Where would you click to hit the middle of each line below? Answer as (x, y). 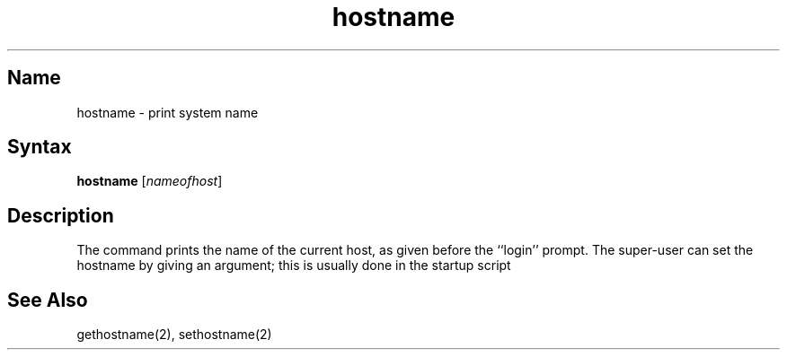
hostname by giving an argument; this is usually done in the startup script (294, 266)
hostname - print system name (168, 112)
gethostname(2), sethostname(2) (174, 335)
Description (61, 215)
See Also (48, 300)
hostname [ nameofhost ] (150, 181)
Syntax (40, 147)
